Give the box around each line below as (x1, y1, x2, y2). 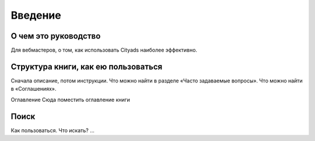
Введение (10, 9, 61, 22)
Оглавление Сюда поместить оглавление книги (10, 96, 131, 103)
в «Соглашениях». (10, 85, 57, 92)
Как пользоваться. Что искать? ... (10, 126, 94, 134)
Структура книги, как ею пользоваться (10, 61, 163, 71)
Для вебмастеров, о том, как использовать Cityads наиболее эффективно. (10, 47, 198, 54)
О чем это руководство (10, 31, 101, 41)
